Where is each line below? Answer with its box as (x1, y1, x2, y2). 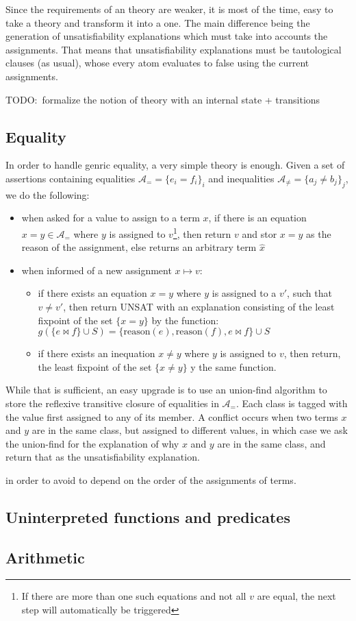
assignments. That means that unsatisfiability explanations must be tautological (5, 42, 342, 56)
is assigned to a (212, 286, 277, 300)
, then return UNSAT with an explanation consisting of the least (63, 299, 335, 313)
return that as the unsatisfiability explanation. (5, 450, 200, 464)
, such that (287, 286, 332, 300)
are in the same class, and (217, 436, 326, 450)
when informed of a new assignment (21, 263, 172, 277)
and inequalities (208, 171, 275, 185)
